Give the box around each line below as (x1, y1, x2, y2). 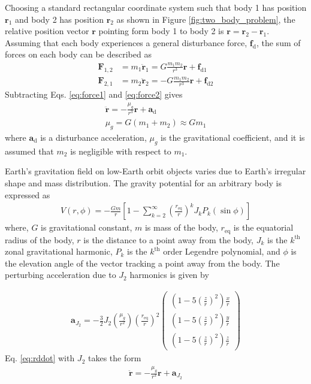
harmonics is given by (129, 268, 209, 281)
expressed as (5, 188, 50, 201)
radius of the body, (5, 233, 74, 246)
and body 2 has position (14, 13, 104, 25)
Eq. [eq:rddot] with (5, 352, 75, 364)
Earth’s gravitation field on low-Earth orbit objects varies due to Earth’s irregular (5, 165, 306, 177)
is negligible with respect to (70, 144, 171, 157)
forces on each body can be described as (5, 48, 152, 61)
